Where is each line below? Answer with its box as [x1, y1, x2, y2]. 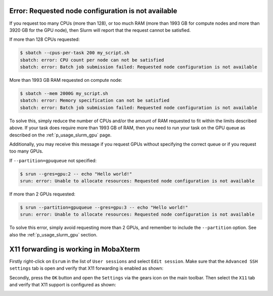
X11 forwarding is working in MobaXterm [9, 245, 140, 254]
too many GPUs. [9, 148, 43, 154]
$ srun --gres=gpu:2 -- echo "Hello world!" [20, 171, 132, 177]
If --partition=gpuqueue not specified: [9, 157, 97, 164]
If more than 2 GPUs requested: [9, 191, 76, 197]
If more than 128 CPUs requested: [9, 36, 80, 42]
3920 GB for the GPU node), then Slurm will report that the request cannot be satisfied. [9, 27, 191, 33]
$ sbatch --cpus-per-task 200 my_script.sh [20, 50, 130, 56]
